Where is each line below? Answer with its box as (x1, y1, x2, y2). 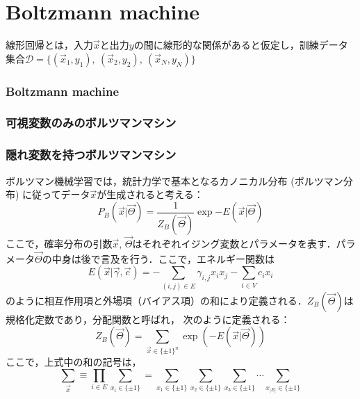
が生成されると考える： (97, 187, 204, 202)
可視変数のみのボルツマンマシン (6, 114, 177, 131)
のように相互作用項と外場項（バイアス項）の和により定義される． (6, 293, 307, 307)
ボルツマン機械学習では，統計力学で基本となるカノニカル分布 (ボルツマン (6, 173, 343, 188)
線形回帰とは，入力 (6, 38, 93, 52)
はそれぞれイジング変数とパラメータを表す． (132, 236, 336, 250)
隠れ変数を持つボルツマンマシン (6, 146, 177, 163)
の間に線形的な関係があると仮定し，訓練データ (133, 38, 348, 52)
